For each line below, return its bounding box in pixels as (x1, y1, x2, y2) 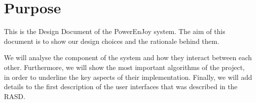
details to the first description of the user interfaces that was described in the (4, 81, 238, 92)
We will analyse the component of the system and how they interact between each (4, 52, 252, 63)
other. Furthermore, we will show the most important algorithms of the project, (4, 62, 245, 72)
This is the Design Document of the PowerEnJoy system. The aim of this (4, 26, 225, 36)
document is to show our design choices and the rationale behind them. (4, 35, 219, 46)
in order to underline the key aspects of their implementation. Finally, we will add (4, 71, 252, 82)
